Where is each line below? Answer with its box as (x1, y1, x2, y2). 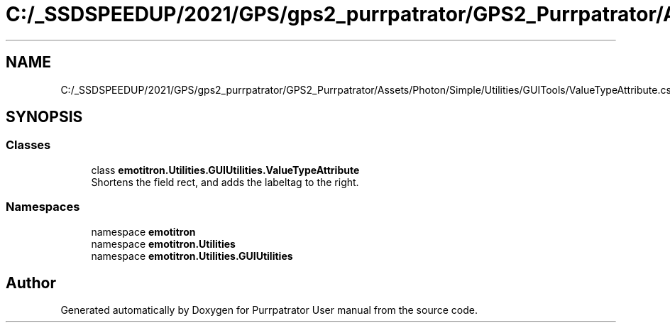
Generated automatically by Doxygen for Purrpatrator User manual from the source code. (60, 304, 478, 317)
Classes (6, 138, 51, 153)
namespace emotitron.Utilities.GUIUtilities (91, 249, 293, 262)
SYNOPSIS (6, 108, 83, 126)
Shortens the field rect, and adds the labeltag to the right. (91, 175, 359, 188)
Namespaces (6, 199, 80, 214)
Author (6, 273, 56, 292)
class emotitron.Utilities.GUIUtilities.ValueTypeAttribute (91, 163, 360, 176)
